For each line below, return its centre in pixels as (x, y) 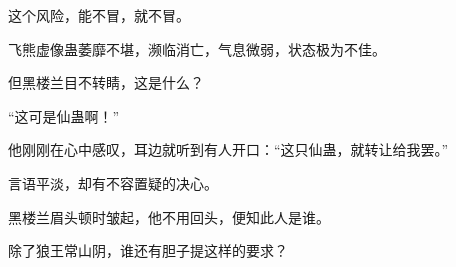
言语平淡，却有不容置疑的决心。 (113, 182)
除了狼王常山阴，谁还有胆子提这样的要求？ (148, 250)
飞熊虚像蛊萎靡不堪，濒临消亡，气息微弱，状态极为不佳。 (197, 48)
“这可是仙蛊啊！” (64, 115)
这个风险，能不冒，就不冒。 (99, 15)
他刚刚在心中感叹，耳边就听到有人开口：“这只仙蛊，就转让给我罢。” (228, 149)
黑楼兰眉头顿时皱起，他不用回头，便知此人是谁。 (169, 216)
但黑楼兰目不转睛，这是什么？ (106, 82)
